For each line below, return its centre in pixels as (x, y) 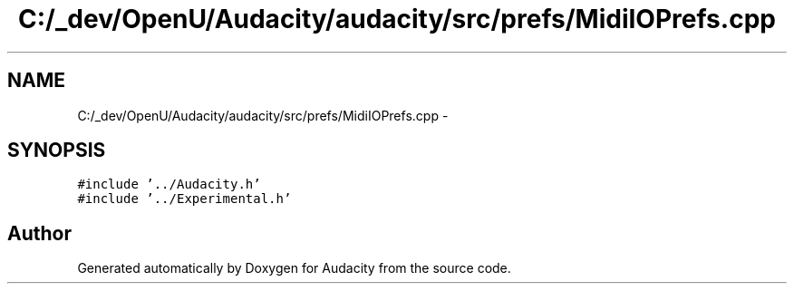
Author (39, 233)
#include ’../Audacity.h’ (169, 184)
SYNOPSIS (57, 150)
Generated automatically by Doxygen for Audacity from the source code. (294, 268)
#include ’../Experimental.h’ (184, 199)
